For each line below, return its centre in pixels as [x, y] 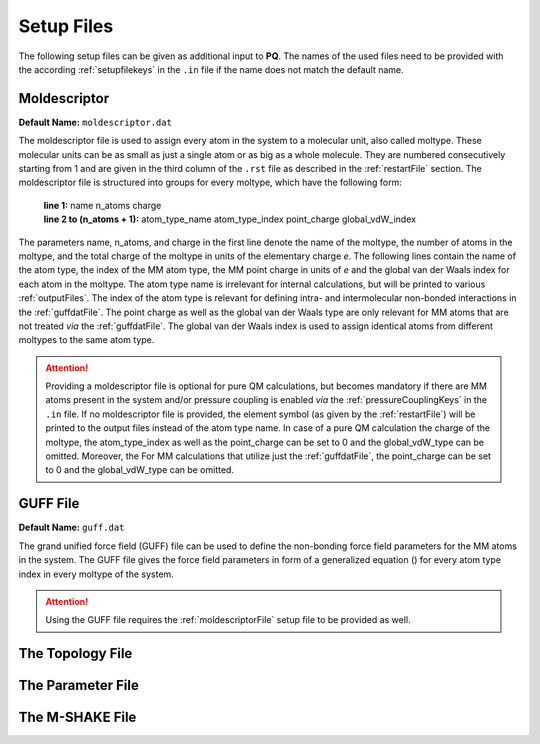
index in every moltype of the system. [96, 574]
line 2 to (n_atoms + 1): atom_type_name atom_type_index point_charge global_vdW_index [230, 219]
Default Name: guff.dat [71, 527]
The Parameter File [78, 685]
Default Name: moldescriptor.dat [95, 122]
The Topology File [75, 653]
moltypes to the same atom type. [86, 340]
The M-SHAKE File [77, 717]
